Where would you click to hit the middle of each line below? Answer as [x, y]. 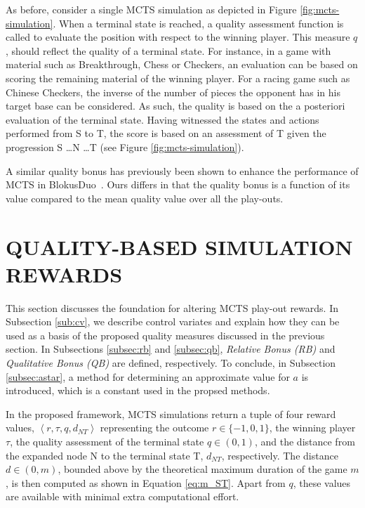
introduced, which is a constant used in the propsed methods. [138, 390]
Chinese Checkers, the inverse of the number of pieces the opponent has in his [173, 92]
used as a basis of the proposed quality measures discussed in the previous [165, 335]
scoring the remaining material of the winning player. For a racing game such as [178, 78]
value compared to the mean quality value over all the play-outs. [145, 198]
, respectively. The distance [280, 455]
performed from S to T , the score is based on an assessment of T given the [166, 133]
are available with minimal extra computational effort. [122, 496]
